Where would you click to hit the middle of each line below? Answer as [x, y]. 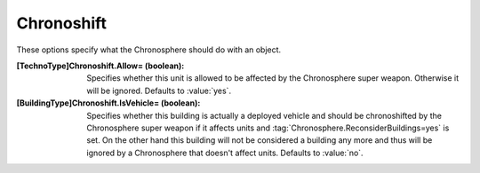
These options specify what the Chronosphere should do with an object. [149, 50]
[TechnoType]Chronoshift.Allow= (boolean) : [100, 66]
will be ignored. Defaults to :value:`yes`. [159, 90]
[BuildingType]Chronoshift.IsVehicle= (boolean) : [108, 103]
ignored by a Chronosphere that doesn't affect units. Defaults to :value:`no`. [225, 153]
